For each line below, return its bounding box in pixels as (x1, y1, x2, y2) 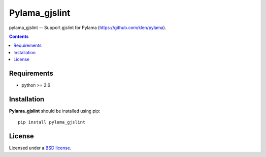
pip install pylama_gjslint (18, 120, 86, 125)
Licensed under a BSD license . (9, 145, 71, 151)
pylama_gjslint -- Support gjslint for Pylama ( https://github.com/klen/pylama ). (9, 25, 166, 31)
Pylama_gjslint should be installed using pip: (9, 108, 100, 114)
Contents (9, 33, 29, 39)
